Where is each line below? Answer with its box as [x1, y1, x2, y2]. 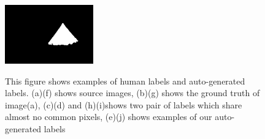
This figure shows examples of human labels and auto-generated [5, 74, 245, 87]
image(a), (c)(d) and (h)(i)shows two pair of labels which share [5, 98, 242, 111]
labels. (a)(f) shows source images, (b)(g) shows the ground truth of [5, 86, 260, 99]
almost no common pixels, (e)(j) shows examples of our [5, 110, 212, 123]
